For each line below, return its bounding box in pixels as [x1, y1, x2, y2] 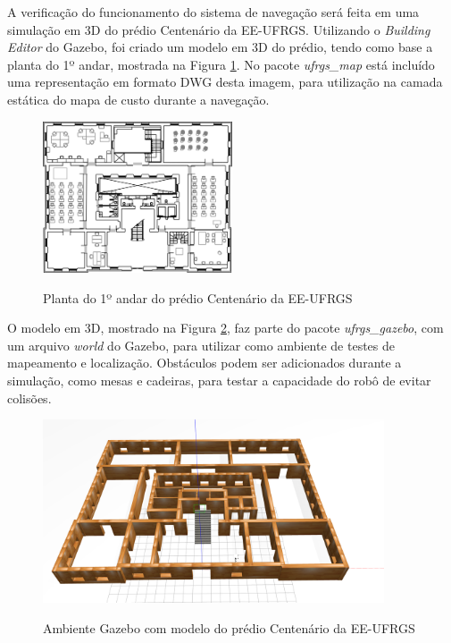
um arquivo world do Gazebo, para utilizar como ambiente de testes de [7, 335, 396, 354]
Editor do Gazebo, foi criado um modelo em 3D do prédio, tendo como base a [7, 38, 433, 56]
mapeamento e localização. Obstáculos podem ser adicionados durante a [7, 353, 402, 372]
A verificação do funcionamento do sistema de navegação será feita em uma [7, 3, 420, 21]
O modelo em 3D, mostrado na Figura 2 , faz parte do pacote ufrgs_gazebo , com [7, 318, 444, 337]
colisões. [7, 388, 52, 407]
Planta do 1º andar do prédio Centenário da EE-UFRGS [43, 288, 353, 307]
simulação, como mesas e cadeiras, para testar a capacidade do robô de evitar [7, 371, 431, 390]
